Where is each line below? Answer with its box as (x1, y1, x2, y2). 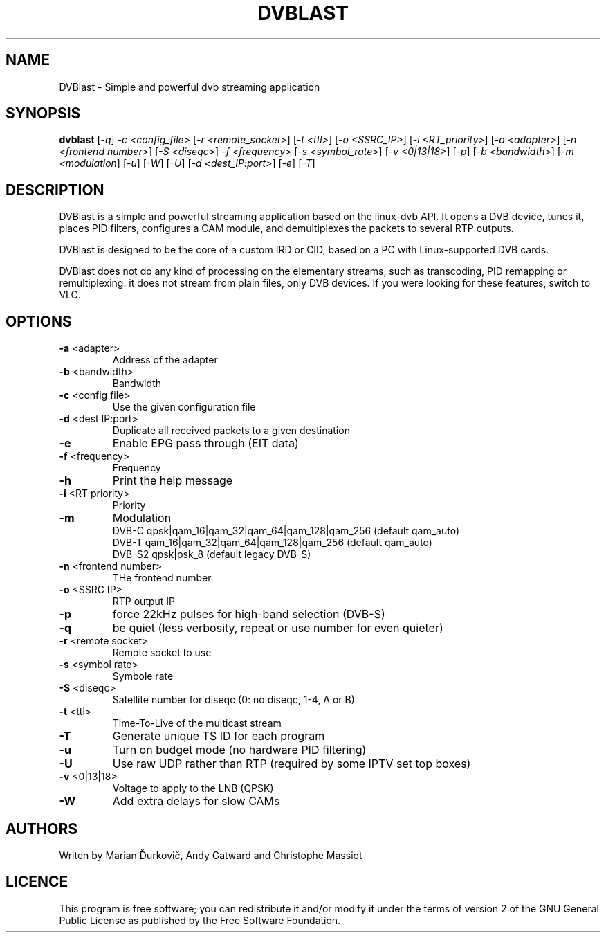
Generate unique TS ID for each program (112, 729, 325, 743)
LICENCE (6, 873, 68, 891)
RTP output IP (112, 595, 176, 608)
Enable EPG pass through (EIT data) (112, 436, 299, 451)
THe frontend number (112, 572, 212, 584)
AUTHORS (6, 820, 78, 838)
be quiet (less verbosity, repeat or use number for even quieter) (112, 621, 443, 635)
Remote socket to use (112, 647, 212, 659)
